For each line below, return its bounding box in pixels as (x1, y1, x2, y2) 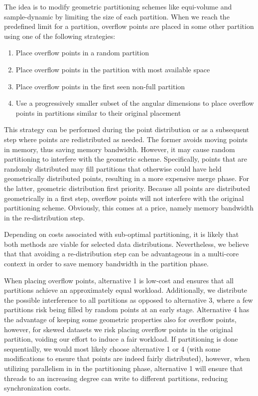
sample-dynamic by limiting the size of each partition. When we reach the (4, 11, 230, 21)
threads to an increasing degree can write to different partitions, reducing (4, 373, 228, 383)
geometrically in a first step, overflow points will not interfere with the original (4, 193, 244, 203)
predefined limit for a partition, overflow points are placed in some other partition (4, 21, 254, 31)
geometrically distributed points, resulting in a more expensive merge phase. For (4, 173, 249, 184)
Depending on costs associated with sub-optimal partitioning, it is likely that (4, 229, 239, 239)
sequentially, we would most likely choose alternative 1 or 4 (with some (4, 343, 221, 354)
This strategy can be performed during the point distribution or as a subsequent (4, 124, 250, 135)
